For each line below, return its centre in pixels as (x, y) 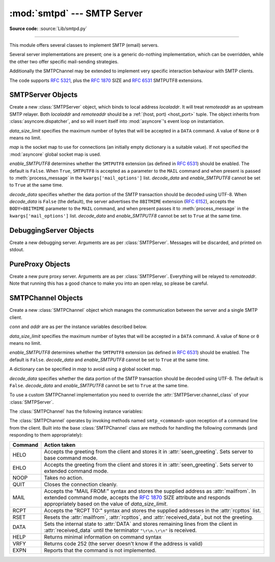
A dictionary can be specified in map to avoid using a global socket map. (86, 369)
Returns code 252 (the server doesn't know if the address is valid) (123, 544)
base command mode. (71, 458)
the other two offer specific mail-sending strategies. (64, 62)
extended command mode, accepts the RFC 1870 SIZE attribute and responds (137, 497)
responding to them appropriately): (46, 435)
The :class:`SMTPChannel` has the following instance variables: (76, 411)
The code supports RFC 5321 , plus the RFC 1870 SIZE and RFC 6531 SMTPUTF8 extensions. (106, 80)
